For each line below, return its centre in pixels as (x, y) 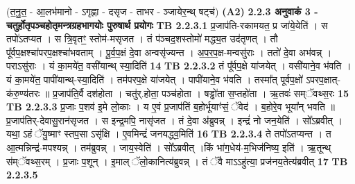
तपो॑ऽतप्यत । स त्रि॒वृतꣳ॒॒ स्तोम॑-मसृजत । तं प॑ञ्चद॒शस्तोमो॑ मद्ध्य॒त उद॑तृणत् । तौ (142, 39)
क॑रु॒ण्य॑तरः (23, 93)
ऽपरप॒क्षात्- (323, 79)
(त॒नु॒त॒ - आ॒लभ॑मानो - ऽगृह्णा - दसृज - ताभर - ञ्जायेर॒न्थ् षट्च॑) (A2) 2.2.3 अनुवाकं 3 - (162, 11)
